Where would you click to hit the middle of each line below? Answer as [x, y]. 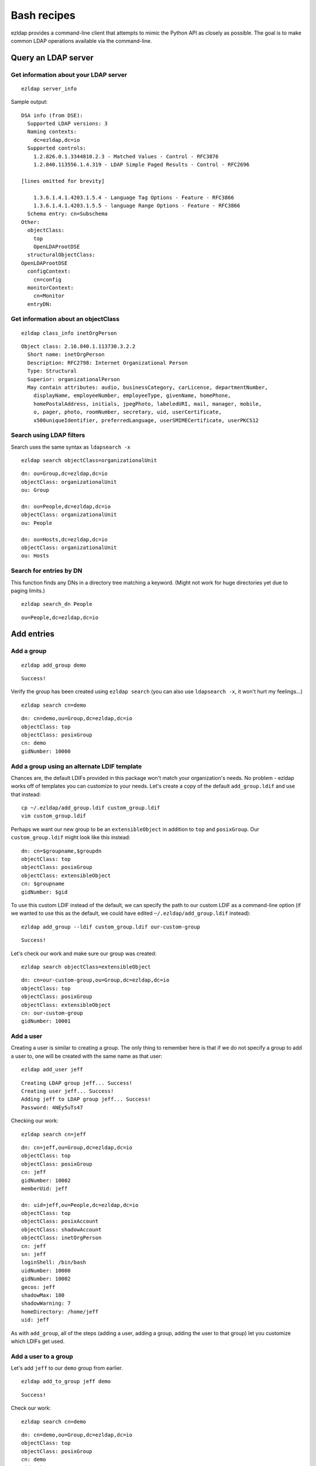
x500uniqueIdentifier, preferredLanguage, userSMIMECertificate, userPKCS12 [146, 420]
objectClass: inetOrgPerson [61, 1238]
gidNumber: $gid [44, 892]
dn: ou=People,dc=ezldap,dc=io [66, 507]
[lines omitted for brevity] [63, 181]
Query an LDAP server [52, 58]
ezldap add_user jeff [52, 1070]
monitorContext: [51, 288]
